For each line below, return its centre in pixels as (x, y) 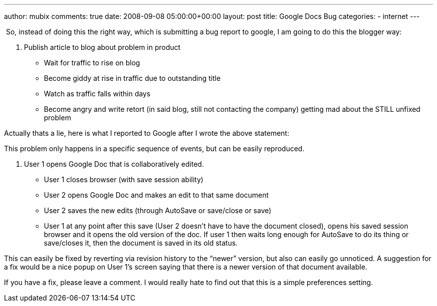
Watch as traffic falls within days (97, 94)
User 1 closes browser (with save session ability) (124, 179)
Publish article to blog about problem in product (102, 47)
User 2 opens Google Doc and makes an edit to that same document (156, 195)
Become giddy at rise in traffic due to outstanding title (132, 78)
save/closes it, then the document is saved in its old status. (141, 243)
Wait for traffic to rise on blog (92, 63)
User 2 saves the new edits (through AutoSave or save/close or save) (158, 210)
